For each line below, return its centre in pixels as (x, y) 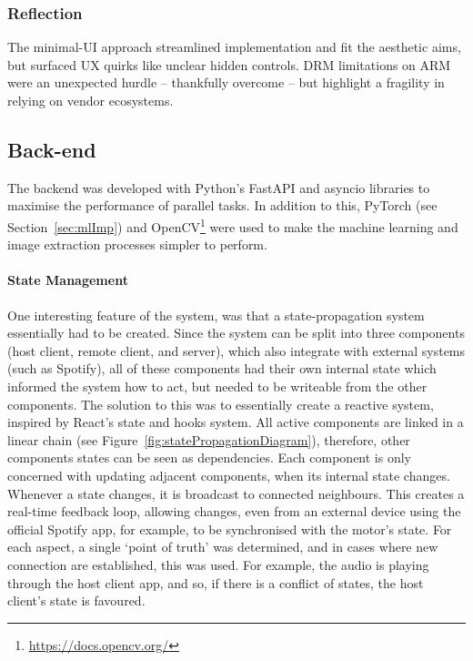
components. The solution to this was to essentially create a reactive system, (221, 404)
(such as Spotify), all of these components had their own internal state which (222, 368)
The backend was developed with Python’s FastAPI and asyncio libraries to (219, 187)
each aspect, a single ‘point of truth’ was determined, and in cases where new (223, 547)
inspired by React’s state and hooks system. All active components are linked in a (236, 422)
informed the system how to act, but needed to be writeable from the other (217, 386)
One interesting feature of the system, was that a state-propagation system (216, 315)
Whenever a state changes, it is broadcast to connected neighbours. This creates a (236, 493)
